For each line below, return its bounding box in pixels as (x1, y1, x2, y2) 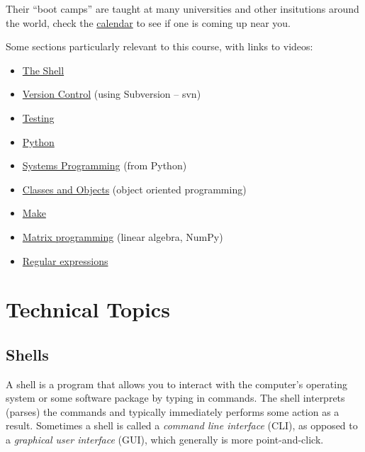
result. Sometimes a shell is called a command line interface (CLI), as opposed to (6, 418, 358, 433)
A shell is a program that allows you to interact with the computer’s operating (6, 376, 347, 391)
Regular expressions (22, 253, 108, 268)
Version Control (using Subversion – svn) (22, 86, 201, 101)
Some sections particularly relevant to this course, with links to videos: (6, 39, 313, 54)
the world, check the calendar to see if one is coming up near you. (6, 15, 291, 30)
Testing (22, 110, 55, 125)
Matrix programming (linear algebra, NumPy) (22, 229, 223, 244)
